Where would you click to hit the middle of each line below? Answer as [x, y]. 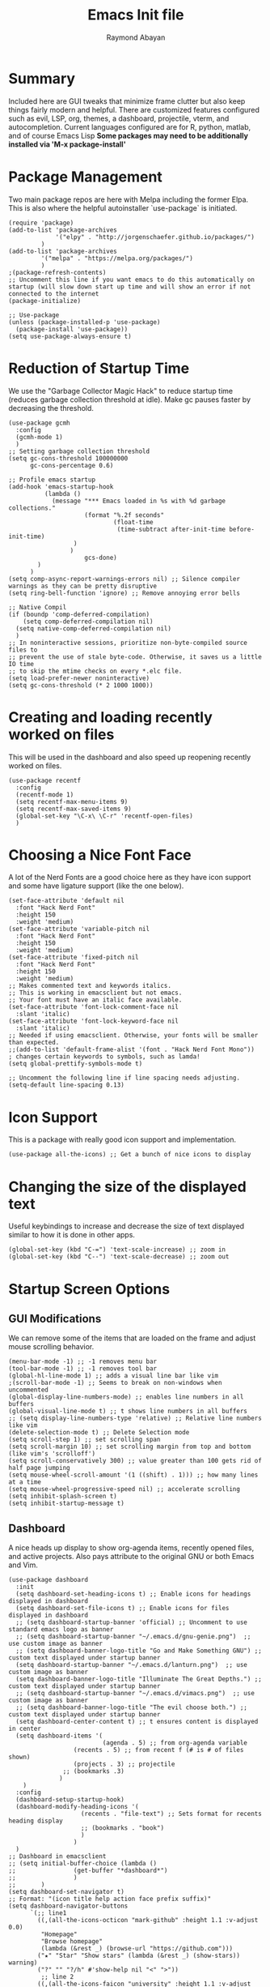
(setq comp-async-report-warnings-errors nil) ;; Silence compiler [124, 579]
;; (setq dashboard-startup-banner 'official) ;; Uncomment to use [132, 1622]
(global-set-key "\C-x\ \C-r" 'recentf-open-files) [105, 816]
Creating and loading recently [110, 717]
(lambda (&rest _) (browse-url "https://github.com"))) [137, 1949]
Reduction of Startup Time [99, 368]
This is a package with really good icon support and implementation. [122, 1139]
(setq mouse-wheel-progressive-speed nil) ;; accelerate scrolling [124, 1489]
